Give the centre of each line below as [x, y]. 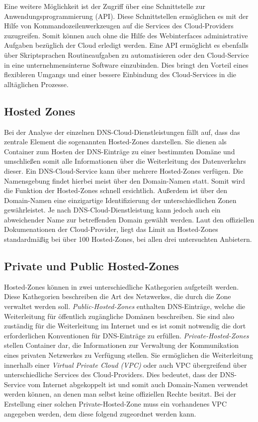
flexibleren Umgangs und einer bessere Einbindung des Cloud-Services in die [120, 74]
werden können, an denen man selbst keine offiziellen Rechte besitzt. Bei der [120, 394]
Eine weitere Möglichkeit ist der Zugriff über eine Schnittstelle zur [105, 6]
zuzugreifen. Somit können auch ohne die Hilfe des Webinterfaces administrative [126, 35]
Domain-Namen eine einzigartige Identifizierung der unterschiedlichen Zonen [120, 200]
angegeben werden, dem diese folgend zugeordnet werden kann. [100, 413]
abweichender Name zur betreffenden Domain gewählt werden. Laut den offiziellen [129, 219]
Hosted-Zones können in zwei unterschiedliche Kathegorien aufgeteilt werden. [122, 286]
